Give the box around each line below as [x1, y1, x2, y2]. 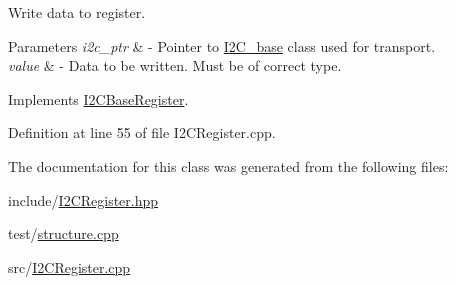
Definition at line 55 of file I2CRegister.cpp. [8, 122, 276, 143]
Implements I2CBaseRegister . [8, 88, 189, 109]
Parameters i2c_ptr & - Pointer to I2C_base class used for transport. [8, 35, 436, 56]
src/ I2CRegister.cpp [8, 256, 131, 277]
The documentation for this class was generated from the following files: [8, 155, 449, 176]
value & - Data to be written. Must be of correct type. [8, 55, 342, 76]
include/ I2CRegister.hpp [8, 189, 159, 210]
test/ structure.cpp [8, 223, 119, 244]
